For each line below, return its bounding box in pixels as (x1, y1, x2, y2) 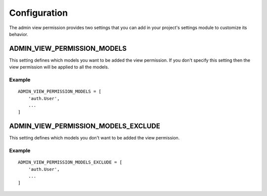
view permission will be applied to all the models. (9, 64, 109, 70)
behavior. (9, 31, 28, 37)
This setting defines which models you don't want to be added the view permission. (9, 135, 180, 141)
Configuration (9, 7, 68, 18)
